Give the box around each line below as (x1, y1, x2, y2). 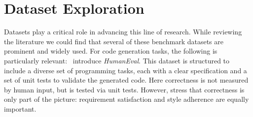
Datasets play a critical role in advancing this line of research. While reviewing (4, 27, 242, 37)
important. (4, 103, 36, 114)
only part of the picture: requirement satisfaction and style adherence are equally (4, 94, 249, 104)
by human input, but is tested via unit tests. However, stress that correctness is (4, 84, 245, 94)
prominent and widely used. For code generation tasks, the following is (4, 46, 217, 56)
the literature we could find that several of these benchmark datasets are (4, 36, 223, 46)
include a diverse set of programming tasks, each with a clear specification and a (4, 65, 247, 75)
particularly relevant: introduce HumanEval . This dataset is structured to (4, 55, 230, 65)
